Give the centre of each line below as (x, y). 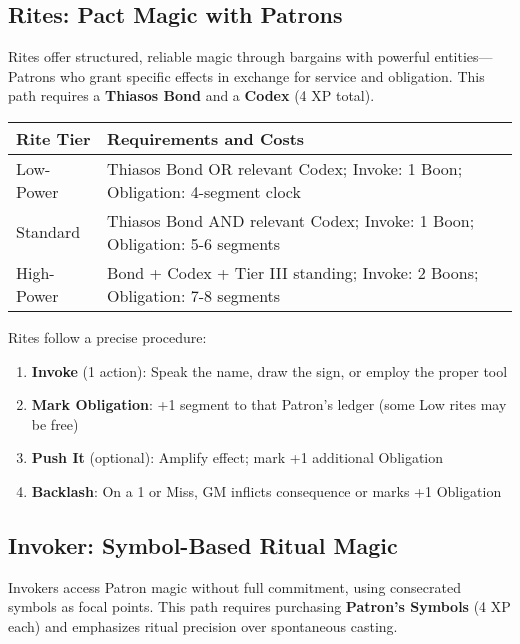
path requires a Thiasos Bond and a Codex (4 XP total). (191, 95)
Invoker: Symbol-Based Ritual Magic (203, 544)
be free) (55, 423)
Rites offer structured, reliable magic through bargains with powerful (219, 56)
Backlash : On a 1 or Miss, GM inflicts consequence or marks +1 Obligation (266, 490)
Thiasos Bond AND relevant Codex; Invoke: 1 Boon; (291, 220)
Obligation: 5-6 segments (194, 243)
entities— (463, 56)
